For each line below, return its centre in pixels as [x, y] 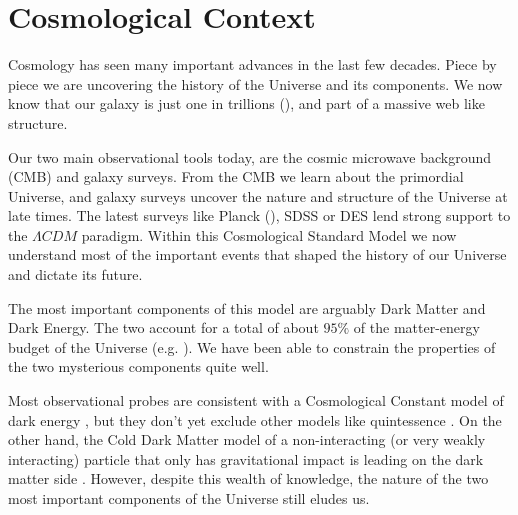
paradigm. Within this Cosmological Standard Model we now [269, 234]
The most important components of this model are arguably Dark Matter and [247, 307]
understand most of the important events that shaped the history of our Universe [257, 254]
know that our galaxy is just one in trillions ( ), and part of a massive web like [246, 103]
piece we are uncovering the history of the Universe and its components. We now [255, 83]
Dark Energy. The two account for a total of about [163, 327]
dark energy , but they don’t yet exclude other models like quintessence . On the [255, 419]
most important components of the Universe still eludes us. [189, 498]
